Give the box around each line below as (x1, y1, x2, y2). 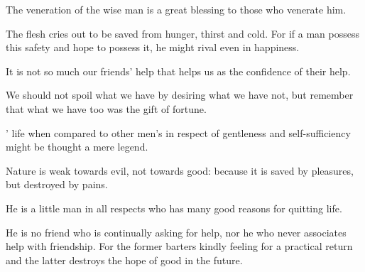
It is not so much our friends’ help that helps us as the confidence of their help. (6, 63, 351, 78)
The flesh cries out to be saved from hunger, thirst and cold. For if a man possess (6, 26, 359, 40)
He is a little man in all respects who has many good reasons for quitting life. (6, 200, 342, 215)
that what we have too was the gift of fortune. (6, 101, 207, 116)
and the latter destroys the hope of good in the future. (6, 252, 243, 267)
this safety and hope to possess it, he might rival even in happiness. (6, 40, 300, 55)
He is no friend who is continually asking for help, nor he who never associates (6, 224, 347, 239)
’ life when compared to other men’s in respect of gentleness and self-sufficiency (6, 125, 351, 140)
